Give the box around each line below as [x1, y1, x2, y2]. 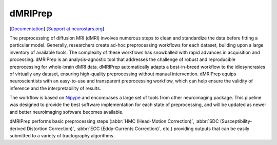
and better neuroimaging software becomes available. [9, 109, 124, 115]
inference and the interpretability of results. [9, 85, 102, 91]
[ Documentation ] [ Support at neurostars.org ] [9, 26, 105, 32]
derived [9, 126, 26, 132]
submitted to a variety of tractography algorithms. [9, 133, 115, 139]
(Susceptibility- [220, 118, 252, 125]
